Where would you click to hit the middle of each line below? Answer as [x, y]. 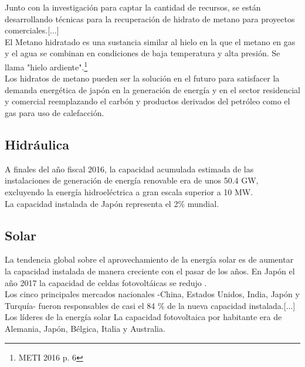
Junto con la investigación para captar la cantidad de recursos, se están [133, 7]
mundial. [203, 203]
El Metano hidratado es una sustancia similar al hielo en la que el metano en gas [150, 41]
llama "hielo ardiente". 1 [46, 66]
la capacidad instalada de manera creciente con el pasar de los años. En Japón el [150, 271]
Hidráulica [37, 144]
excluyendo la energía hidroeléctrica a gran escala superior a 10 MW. [129, 191]
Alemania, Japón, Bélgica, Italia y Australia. [85, 328]
